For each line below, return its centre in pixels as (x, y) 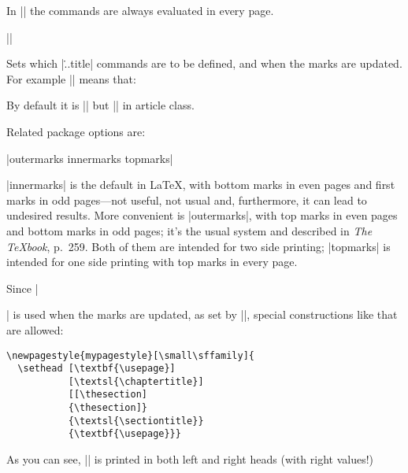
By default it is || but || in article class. (100, 105)
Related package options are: (76, 131)
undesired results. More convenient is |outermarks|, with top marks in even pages (202, 215)
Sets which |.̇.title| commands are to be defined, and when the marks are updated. (204, 63)
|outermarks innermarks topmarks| (90, 158)
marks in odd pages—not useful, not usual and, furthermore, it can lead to (187, 200)
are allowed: (35, 329)
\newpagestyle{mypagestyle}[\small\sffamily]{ (130, 355)
